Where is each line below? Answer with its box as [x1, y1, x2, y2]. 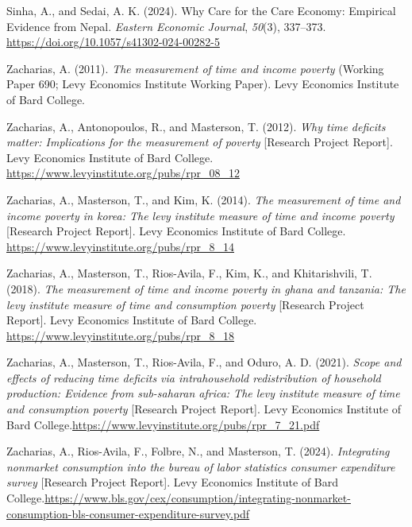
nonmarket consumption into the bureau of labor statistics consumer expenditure [6, 458, 395, 475]
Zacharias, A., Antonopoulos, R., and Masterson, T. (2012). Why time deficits [6, 118, 386, 134]
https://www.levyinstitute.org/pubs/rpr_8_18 [6, 327, 235, 343]
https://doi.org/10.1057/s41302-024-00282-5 [6, 33, 220, 50]
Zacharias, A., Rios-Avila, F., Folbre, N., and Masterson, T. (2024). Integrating [6, 443, 390, 459]
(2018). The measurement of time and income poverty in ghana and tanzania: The [6, 280, 406, 296]
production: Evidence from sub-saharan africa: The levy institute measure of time [6, 385, 400, 401]
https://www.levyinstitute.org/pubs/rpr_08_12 [6, 165, 241, 181]
